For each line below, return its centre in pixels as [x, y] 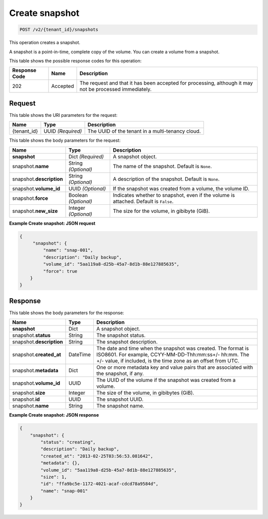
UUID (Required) [63, 131]
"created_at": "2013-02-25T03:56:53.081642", [97, 456]
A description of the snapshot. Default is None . [166, 179]
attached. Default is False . [143, 201]
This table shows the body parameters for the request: [65, 140]
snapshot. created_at [37, 354]
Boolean [78, 195]
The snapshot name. [120, 406]
